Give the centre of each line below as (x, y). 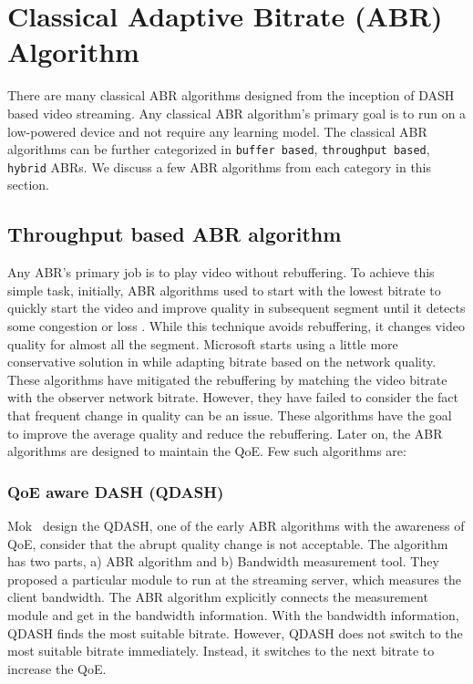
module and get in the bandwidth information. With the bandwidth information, (233, 614)
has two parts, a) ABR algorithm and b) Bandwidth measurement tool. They (223, 561)
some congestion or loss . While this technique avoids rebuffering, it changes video (236, 325)
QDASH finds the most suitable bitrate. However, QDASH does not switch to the (235, 632)
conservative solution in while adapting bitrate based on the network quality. (222, 362)
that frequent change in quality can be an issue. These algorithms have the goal (230, 415)
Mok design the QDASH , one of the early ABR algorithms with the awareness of (236, 525)
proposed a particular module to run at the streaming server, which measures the (235, 579)
